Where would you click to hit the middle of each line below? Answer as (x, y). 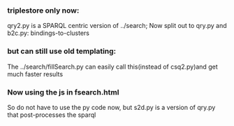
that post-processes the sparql (52, 115)
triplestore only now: (43, 10)
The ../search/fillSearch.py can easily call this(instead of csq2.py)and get (112, 66)
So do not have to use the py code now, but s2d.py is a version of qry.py (111, 107)
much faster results (35, 74)
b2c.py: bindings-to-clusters (48, 33)
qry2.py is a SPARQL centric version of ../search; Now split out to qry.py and (117, 26)
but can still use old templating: (62, 51)
